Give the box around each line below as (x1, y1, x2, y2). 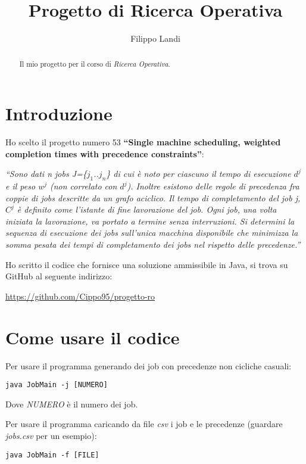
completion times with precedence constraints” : (5, 147, 204, 160)
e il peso (5, 180, 36, 192)
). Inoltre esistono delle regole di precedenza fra (127, 180, 299, 192)
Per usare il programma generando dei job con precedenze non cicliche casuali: (5, 359, 292, 372)
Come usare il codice (5, 325, 180, 349)
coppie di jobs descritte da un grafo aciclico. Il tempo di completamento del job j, (5, 191, 301, 204)
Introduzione (5, 101, 113, 126)
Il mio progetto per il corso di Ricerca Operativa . (19, 58, 170, 68)
